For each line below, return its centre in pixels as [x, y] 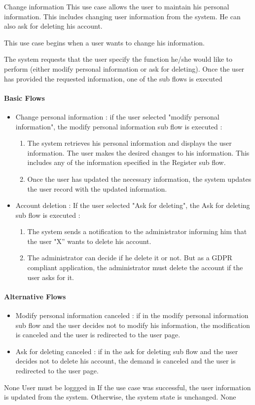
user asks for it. [51, 277]
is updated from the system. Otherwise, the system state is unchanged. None [120, 397]
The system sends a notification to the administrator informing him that [137, 231]
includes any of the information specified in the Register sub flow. [127, 162]
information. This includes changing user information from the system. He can [122, 16]
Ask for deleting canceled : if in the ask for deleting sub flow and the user [127, 351]
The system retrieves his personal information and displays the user [129, 143]
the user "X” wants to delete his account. [89, 241]
